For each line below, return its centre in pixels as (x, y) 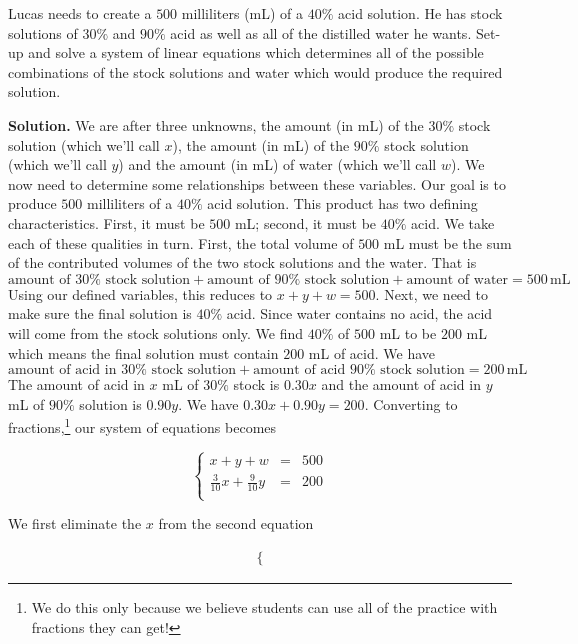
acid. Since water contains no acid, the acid (359, 313)
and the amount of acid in (401, 384)
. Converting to (411, 403)
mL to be (408, 332)
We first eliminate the (75, 523)
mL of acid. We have (372, 352)
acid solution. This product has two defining (342, 203)
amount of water (457, 279)
